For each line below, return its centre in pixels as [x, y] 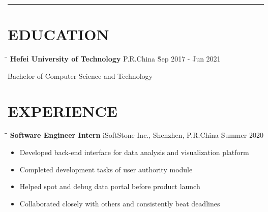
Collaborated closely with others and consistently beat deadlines [120, 203]
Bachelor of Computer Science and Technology [80, 75]
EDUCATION [58, 34]
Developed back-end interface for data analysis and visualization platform [134, 152]
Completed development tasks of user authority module [106, 169]
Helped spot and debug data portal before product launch [110, 186]
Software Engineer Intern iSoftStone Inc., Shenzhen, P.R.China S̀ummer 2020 [137, 135]
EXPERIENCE [63, 111]
